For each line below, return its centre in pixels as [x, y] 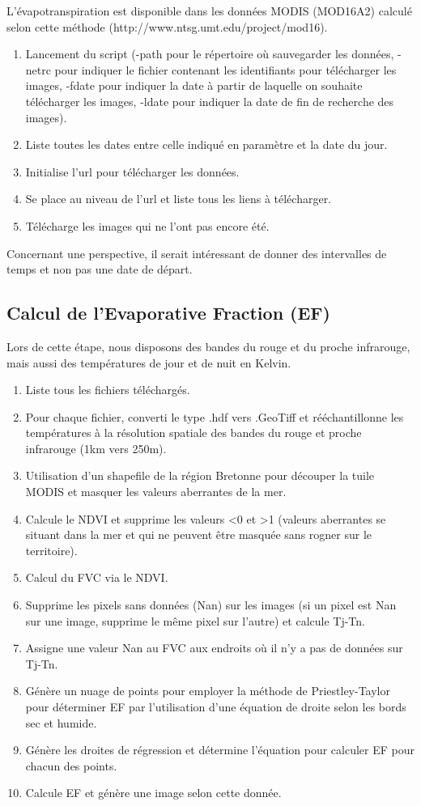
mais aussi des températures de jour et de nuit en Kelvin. [149, 362]
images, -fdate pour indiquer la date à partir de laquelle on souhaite [194, 85]
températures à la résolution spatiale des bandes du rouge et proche [193, 433]
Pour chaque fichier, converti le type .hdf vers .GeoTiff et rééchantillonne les [215, 416]
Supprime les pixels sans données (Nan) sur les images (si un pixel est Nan [211, 605]
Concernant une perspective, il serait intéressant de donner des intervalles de [197, 253]
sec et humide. [61, 722]
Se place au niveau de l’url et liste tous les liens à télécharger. [179, 199]
